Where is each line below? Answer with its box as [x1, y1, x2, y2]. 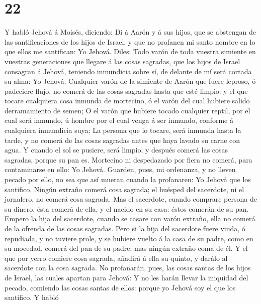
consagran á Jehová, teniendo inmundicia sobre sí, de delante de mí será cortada [5, 66, 252, 76]
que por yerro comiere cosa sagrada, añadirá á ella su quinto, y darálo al [5, 252, 228, 263]
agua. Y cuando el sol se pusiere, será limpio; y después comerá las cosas [5, 144, 228, 155]
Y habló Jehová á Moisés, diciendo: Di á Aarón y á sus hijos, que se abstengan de [5, 27, 256, 37]
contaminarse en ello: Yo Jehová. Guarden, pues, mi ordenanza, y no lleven [5, 164, 236, 175]
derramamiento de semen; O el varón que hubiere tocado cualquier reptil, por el [5, 105, 250, 115]
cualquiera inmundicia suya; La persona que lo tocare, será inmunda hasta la [5, 125, 241, 135]
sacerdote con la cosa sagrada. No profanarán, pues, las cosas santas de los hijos [5, 262, 251, 273]
